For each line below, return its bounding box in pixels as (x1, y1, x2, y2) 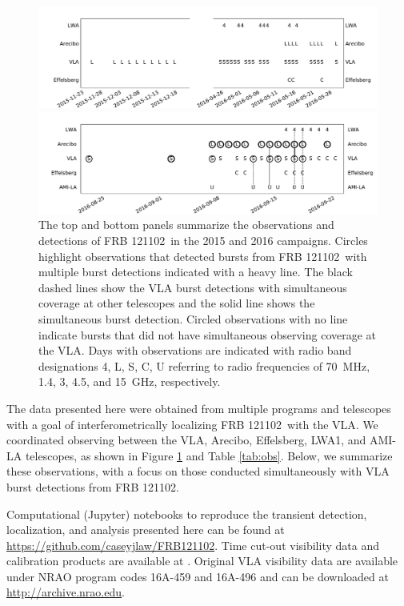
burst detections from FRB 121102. (6, 478, 179, 495)
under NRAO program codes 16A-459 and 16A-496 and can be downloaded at (6, 568, 389, 584)
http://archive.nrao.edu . (6, 584, 125, 600)
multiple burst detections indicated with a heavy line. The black (38, 263, 353, 280)
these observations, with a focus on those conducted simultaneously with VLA (6, 463, 390, 480)
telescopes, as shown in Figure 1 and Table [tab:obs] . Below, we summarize (25, 447, 393, 464)
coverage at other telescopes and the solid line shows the (38, 295, 315, 311)
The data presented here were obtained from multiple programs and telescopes (6, 399, 391, 416)
